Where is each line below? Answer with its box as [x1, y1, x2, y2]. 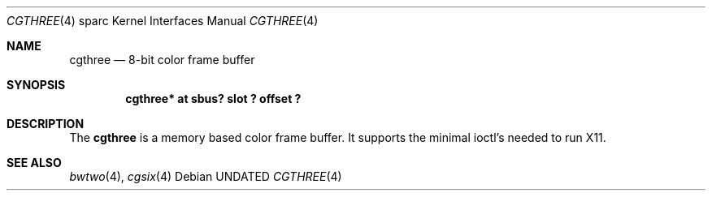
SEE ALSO [7, 156, 62, 169]
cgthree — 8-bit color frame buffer [69, 53, 255, 66]
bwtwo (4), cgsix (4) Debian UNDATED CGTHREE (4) [69, 169, 342, 183]
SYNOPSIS [7, 78, 66, 92]
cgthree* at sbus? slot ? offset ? [125, 92, 302, 105]
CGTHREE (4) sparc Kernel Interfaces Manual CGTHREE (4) [7, 14, 319, 28]
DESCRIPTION [7, 117, 85, 131]
